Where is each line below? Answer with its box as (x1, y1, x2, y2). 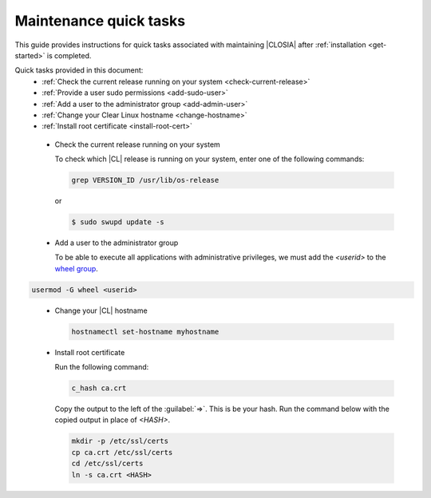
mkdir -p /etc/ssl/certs (71, 437, 169, 446)
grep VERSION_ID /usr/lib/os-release (71, 176, 219, 185)
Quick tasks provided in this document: (14, 65, 144, 75)
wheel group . (54, 263, 99, 273)
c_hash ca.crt (71, 384, 127, 393)
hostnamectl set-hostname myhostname (71, 327, 219, 336)
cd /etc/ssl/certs (71, 459, 144, 468)
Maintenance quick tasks (14, 12, 186, 30)
